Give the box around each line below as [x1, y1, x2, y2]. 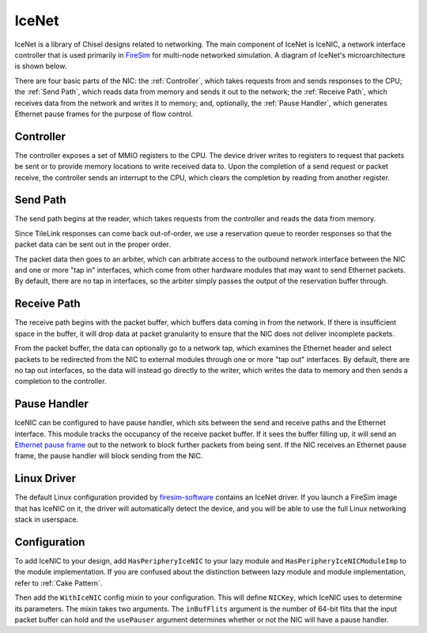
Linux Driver [14, 472, 77, 485]
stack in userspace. [14, 514, 79, 525]
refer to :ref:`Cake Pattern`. [14, 578, 103, 588]
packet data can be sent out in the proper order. [14, 239, 172, 249]
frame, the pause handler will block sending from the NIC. [14, 451, 203, 461]
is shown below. [14, 62, 67, 71]
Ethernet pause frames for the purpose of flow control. [14, 109, 194, 119]
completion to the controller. [14, 376, 107, 386]
